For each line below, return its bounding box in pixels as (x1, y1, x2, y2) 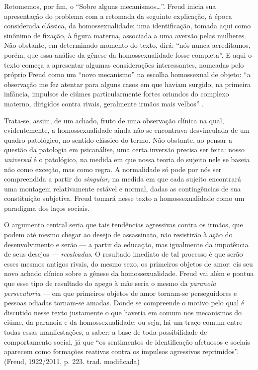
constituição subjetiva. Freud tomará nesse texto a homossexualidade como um (4, 193, 245, 203)
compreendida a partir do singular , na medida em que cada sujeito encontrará (4, 174, 241, 184)
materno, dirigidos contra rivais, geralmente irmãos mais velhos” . (4, 98, 204, 108)
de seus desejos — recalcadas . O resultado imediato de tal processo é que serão (4, 249, 243, 259)
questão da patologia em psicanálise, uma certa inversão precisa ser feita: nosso (4, 144, 245, 155)
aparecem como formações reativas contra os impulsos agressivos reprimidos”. (4, 346, 239, 357)
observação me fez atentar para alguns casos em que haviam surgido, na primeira (4, 79, 251, 89)
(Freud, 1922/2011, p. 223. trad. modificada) (4, 356, 140, 366)
